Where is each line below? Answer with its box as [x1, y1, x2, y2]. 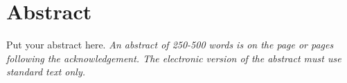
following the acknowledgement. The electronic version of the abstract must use [6, 50, 341, 65]
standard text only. [6, 64, 86, 79]
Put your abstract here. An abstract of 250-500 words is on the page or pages [6, 37, 334, 52]
